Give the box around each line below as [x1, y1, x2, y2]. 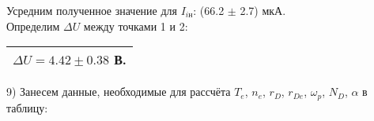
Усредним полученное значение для [6, 2, 178, 18]
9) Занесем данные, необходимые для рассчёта [6, 83, 231, 100]
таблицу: [6, 99, 48, 115]
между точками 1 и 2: [83, 17, 188, 34]
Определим [6, 17, 60, 34]
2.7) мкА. [240, 2, 286, 18]
